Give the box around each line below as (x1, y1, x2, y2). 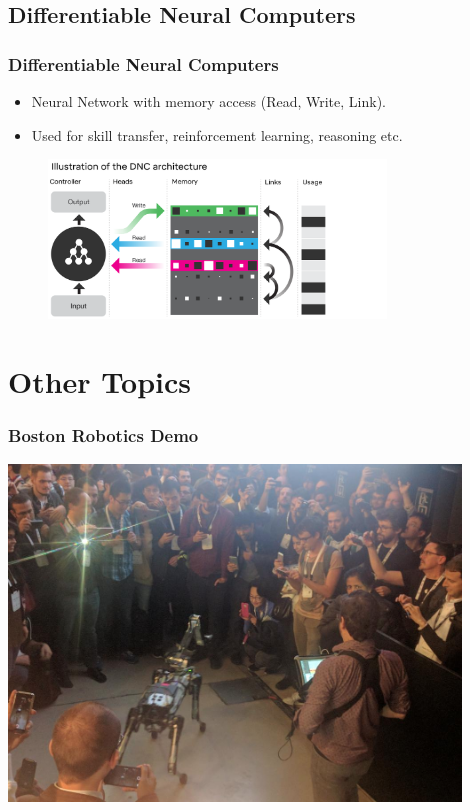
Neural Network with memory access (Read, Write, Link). (31, 91, 386, 111)
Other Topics (8, 361, 192, 402)
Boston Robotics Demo (8, 423, 199, 448)
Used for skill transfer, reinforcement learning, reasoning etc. (31, 124, 403, 145)
